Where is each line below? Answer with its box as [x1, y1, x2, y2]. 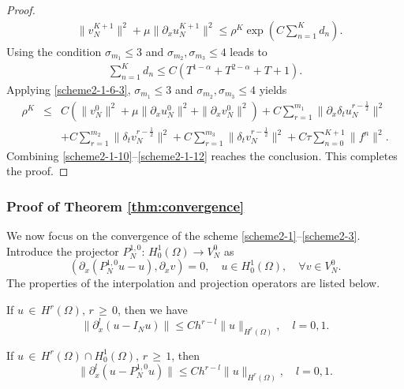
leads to [230, 43, 267, 59]
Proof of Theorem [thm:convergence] [6, 196, 245, 215]
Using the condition [6, 43, 102, 59]
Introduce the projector [6, 242, 119, 259]
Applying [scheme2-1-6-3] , [6, 81, 131, 98]
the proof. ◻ [6, 163, 69, 179]
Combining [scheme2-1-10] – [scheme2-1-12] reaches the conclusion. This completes [6, 147, 398, 163]
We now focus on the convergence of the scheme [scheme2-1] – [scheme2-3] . [6, 227, 361, 244]
